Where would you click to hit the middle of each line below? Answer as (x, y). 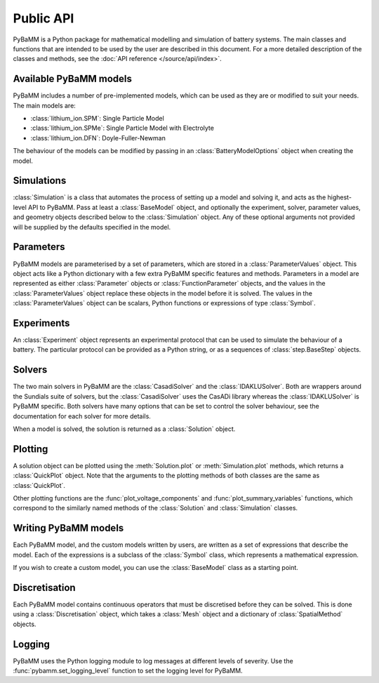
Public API (44, 18)
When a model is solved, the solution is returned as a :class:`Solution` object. (124, 429)
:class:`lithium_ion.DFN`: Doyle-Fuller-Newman (98, 138)
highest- (340, 197)
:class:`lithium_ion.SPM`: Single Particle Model (97, 119)
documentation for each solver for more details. (82, 416)
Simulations (40, 181)
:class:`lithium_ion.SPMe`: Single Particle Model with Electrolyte (122, 128)
